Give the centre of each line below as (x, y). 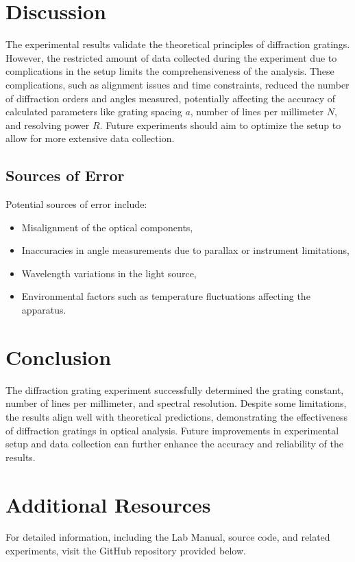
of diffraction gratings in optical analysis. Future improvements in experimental (172, 430)
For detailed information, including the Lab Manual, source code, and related (168, 537)
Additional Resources (108, 504)
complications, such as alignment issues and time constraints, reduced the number (177, 84)
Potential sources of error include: (76, 204)
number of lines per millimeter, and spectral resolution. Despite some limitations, (176, 403)
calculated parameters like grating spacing (94, 112)
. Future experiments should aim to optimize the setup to (220, 125)
